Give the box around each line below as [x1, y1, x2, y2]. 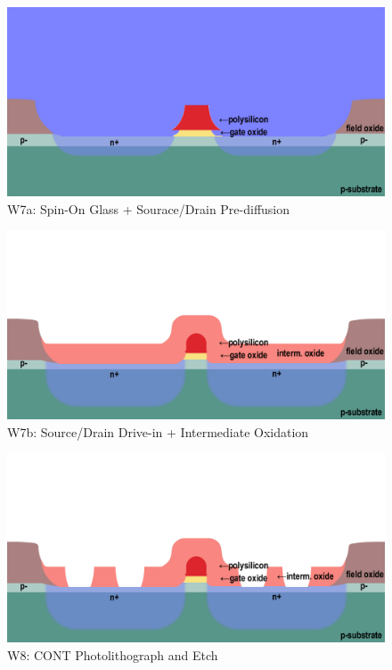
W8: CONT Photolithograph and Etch [7, 645, 218, 664]
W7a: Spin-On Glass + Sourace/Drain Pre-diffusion [7, 199, 290, 218]
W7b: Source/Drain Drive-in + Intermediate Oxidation [7, 422, 309, 441]
